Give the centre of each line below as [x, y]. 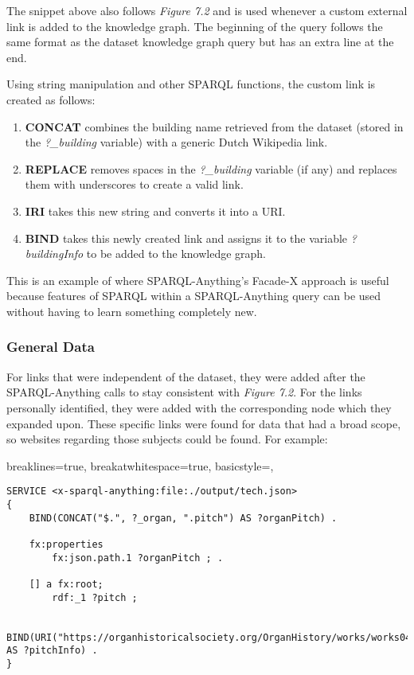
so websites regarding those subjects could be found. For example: [167, 439]
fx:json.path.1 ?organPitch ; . [138, 558]
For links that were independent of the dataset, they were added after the [186, 376]
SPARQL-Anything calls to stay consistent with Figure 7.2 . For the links [184, 392]
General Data [51, 347]
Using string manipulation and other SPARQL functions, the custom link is [191, 84]
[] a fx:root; [66, 584]
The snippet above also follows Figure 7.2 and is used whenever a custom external [207, 10]
